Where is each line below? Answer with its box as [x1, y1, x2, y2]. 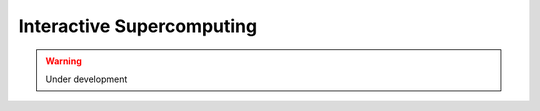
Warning [45, 55, 82, 67]
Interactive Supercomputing [18, 15, 258, 37]
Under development [45, 73, 128, 85]
